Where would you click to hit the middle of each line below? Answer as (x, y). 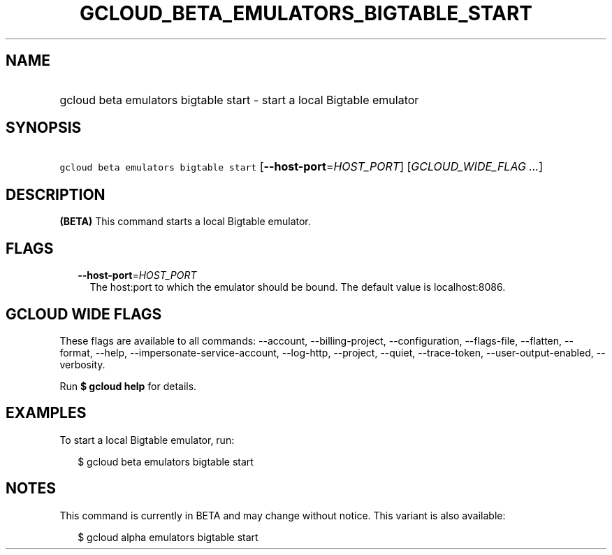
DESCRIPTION (56, 194)
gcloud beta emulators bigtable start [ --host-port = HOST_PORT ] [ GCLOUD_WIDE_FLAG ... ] (301, 167)
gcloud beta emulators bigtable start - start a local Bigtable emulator (239, 100)
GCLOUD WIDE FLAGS (84, 314)
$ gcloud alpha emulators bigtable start (168, 537)
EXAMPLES (46, 413)
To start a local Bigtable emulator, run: (147, 440)
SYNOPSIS (44, 128)
